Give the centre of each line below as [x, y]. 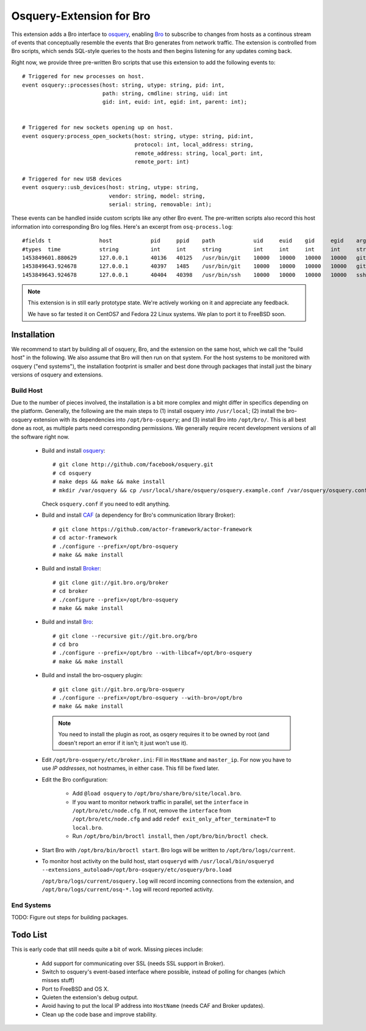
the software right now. [40, 437]
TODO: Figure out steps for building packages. [70, 918]
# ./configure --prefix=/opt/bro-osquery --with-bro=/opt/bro [148, 698]
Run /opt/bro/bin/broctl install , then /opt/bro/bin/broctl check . [170, 836]
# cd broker [70, 591]
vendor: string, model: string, [157, 196]
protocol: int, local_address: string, [194, 145]
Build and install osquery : [74, 451]
